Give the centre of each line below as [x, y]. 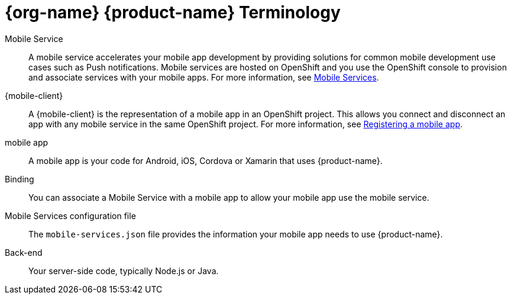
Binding [20, 179]
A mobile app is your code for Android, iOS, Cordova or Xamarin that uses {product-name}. [206, 160]
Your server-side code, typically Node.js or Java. [124, 271]
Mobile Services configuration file [70, 216]
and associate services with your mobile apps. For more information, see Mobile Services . [204, 77]
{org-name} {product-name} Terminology [173, 12]
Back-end [24, 252]
